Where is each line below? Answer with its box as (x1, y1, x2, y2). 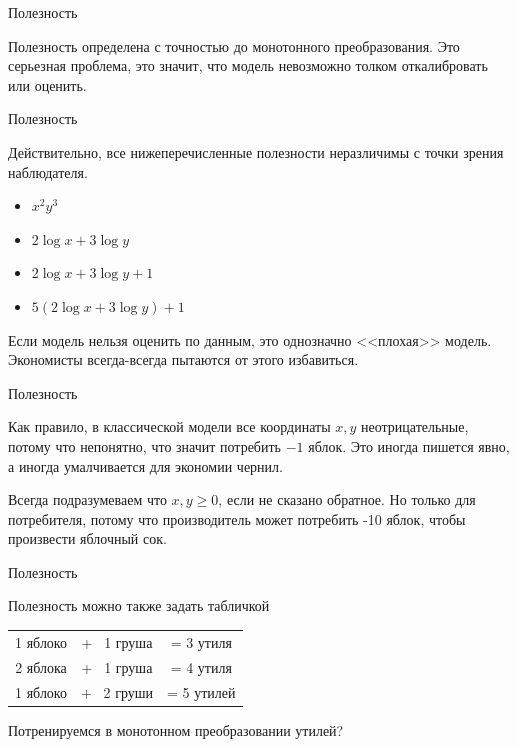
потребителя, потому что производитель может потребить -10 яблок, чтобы (8, 508, 466, 529)
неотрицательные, (361, 416, 469, 437)
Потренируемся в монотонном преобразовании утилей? (8, 719, 344, 740)
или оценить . (8, 74, 87, 95)
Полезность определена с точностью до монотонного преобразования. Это (8, 35, 460, 56)
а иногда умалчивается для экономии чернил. (8, 455, 283, 476)
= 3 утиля (170, 631, 232, 652)
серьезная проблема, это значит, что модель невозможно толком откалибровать (8, 55, 488, 76)
